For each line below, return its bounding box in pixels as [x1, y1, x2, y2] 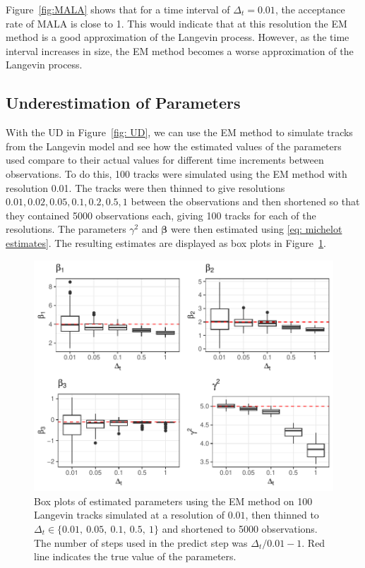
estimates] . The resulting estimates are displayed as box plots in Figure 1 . [6, 235, 326, 250]
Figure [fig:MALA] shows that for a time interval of [6, 2, 230, 16]
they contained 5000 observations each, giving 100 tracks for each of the [6, 207, 316, 222]
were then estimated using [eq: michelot [170, 222, 342, 236]
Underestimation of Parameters [6, 92, 241, 114]
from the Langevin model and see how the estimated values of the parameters [6, 138, 342, 153]
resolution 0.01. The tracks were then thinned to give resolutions [6, 180, 285, 195]
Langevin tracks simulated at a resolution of [34, 507, 225, 522]
